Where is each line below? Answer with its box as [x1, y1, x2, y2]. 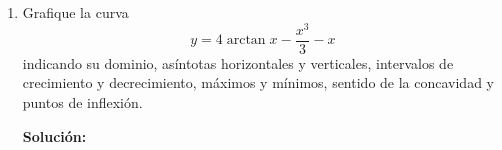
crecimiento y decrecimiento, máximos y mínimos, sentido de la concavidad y [22, 72, 494, 93]
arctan [226, 33, 266, 48]
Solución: [22, 125, 87, 146]
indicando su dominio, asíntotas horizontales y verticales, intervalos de [22, 52, 454, 73]
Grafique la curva [22, 2, 129, 22]
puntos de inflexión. [22, 91, 143, 112]
